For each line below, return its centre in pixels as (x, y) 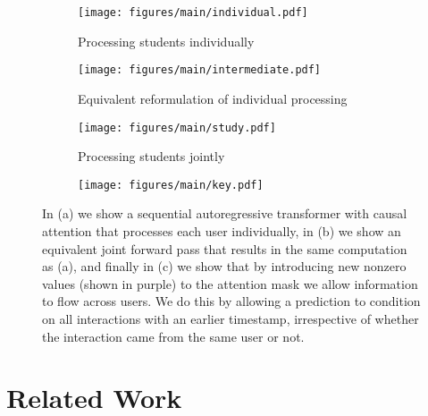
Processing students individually (166, 41)
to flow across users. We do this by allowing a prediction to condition (231, 301)
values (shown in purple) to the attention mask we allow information (230, 283)
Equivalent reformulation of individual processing (213, 98)
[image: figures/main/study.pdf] (177, 127)
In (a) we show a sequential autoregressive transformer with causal (225, 213)
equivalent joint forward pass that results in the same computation (225, 248)
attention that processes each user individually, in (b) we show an (222, 231)
